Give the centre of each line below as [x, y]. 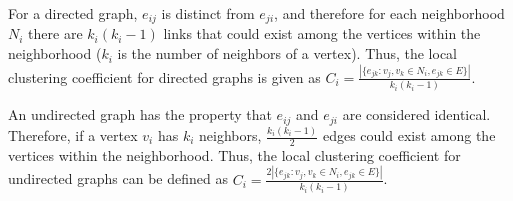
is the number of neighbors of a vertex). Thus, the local [287, 53]
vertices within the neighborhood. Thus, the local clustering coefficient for [234, 154]
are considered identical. [416, 114]
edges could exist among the [409, 135]
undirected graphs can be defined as [118, 178]
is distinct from [208, 13]
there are [55, 33]
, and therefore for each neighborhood [389, 13]
